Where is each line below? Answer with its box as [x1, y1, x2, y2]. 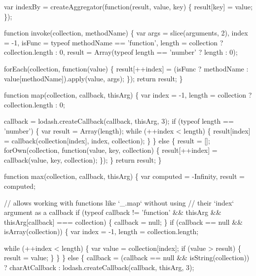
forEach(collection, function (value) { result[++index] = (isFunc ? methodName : [4, 63, 249, 73]
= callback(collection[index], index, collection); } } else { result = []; [4, 135, 210, 145]
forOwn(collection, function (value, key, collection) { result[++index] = [4, 145, 218, 155]
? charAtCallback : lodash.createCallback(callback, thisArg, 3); [4, 262, 194, 273]
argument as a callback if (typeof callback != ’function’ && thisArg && [4, 207, 221, 217]
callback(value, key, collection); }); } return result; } [4, 154, 162, 165]
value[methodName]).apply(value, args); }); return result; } [4, 73, 183, 83]
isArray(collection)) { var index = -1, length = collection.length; [4, 226, 199, 237]
